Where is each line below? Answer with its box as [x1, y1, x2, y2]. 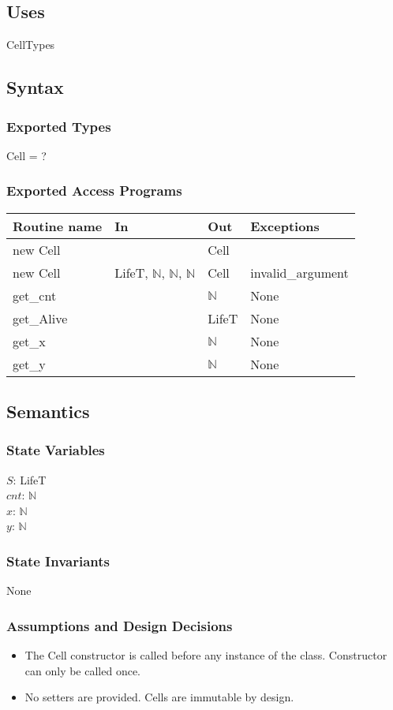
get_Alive [13, 308, 68, 327]
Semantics [6, 399, 90, 423]
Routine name [13, 216, 103, 235]
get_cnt [13, 286, 57, 305]
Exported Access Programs [6, 181, 182, 200]
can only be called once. [24, 662, 141, 678]
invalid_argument [250, 263, 349, 282]
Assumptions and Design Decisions [6, 615, 233, 635]
